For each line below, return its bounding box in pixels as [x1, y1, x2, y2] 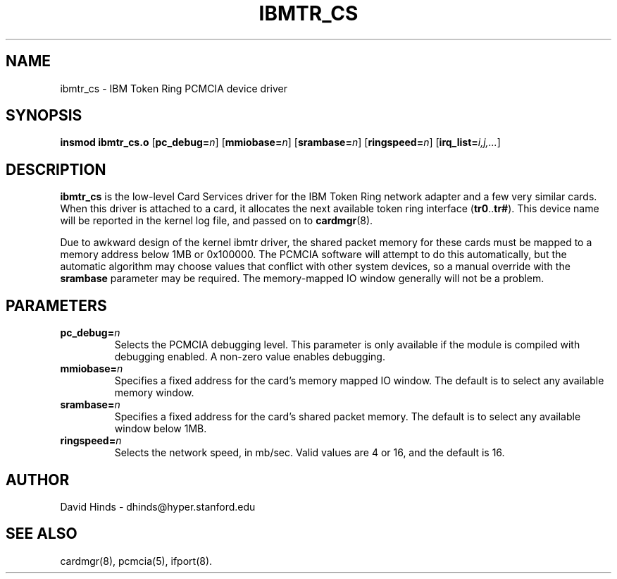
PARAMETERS [6, 296, 107, 315]
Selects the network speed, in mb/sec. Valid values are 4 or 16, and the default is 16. [114, 446, 505, 459]
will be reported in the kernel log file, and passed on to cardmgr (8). [60, 214, 373, 227]
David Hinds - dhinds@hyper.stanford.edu [60, 500, 256, 513]
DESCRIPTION [6, 160, 106, 178]
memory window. [114, 386, 194, 399]
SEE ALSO [6, 525, 77, 543]
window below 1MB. [114, 422, 207, 435]
